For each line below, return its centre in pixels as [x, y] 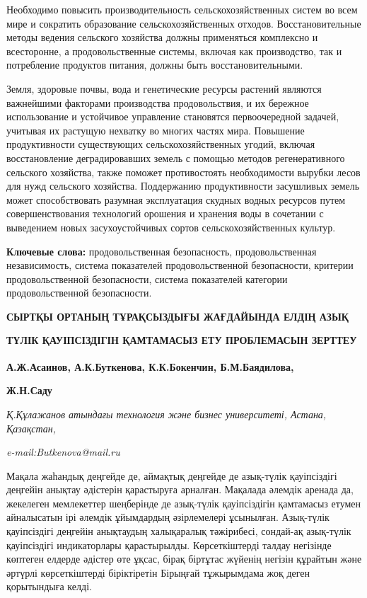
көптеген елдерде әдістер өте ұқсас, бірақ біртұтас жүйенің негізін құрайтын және [184, 559]
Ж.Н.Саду [29, 390]
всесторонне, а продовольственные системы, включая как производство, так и [174, 51]
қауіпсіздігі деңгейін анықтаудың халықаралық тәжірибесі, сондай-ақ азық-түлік [179, 531]
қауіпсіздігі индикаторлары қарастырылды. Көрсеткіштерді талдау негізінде [169, 545]
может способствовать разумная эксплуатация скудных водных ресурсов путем [176, 199]
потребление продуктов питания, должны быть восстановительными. [155, 65]
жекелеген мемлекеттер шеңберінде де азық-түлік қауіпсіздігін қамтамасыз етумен [184, 503]
